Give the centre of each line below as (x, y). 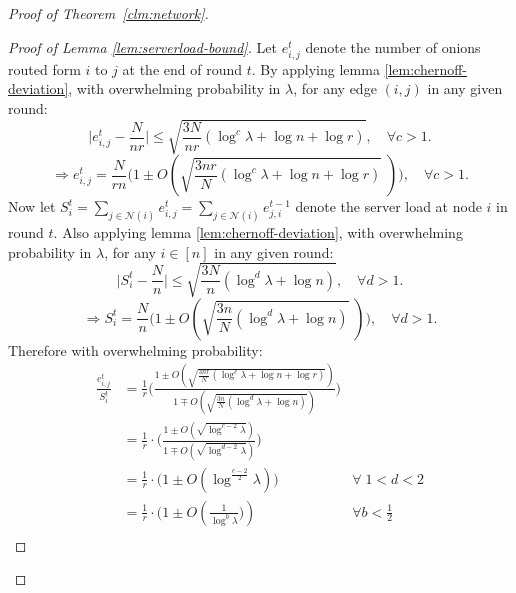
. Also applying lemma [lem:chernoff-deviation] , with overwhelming (258, 231)
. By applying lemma (315, 68)
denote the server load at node (388, 206)
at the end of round (182, 68)
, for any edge (335, 88)
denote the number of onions (393, 46)
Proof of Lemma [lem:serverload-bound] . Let (143, 46)
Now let (32, 206)
